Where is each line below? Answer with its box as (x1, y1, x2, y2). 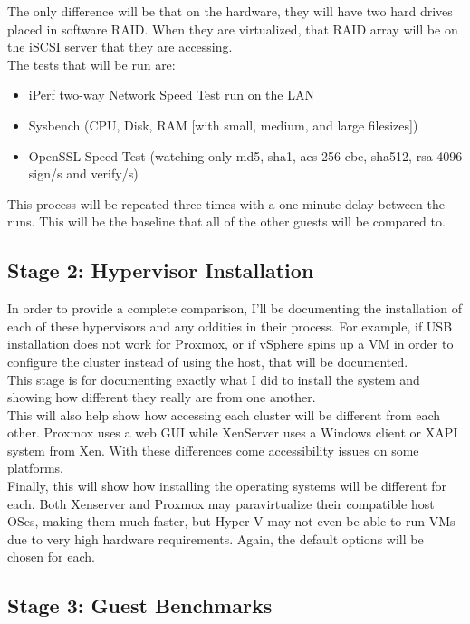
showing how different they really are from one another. (7, 388, 316, 407)
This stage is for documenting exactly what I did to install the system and (7, 370, 420, 389)
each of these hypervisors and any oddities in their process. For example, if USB (7, 316, 453, 335)
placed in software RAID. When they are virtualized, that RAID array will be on (7, 19, 458, 38)
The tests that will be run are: (7, 54, 176, 73)
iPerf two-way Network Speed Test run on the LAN (28, 85, 314, 104)
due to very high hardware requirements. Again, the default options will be (7, 529, 424, 548)
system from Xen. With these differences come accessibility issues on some (7, 440, 419, 459)
